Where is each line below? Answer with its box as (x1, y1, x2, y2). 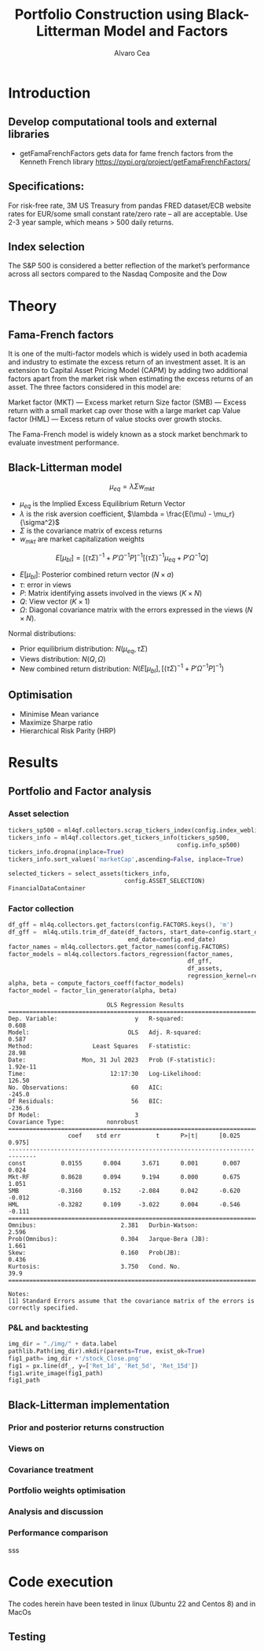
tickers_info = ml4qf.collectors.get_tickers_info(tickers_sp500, (8, 833, 230, 841)
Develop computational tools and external (8, 116, 218, 129)
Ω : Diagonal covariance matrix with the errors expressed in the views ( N (19, 604, 253, 615)
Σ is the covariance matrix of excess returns (19, 526, 163, 535)
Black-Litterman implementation (8, 1398, 170, 1412)
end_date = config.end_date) (127, 935, 216, 944)
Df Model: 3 (8, 1111, 139, 1119)
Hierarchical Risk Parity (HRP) (19, 726, 116, 735)
